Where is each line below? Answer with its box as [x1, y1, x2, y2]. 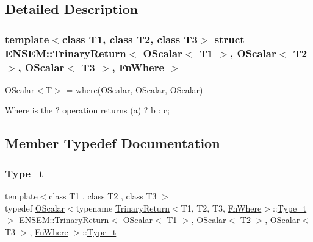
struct [214, 31, 245, 46]
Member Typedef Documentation [5, 133, 220, 152]
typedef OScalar [5, 201, 65, 214]
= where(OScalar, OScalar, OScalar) [66, 83, 203, 96]
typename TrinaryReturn [76, 201, 170, 214]
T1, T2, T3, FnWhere [181, 201, 262, 214]
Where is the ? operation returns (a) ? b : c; [5, 104, 170, 116]
